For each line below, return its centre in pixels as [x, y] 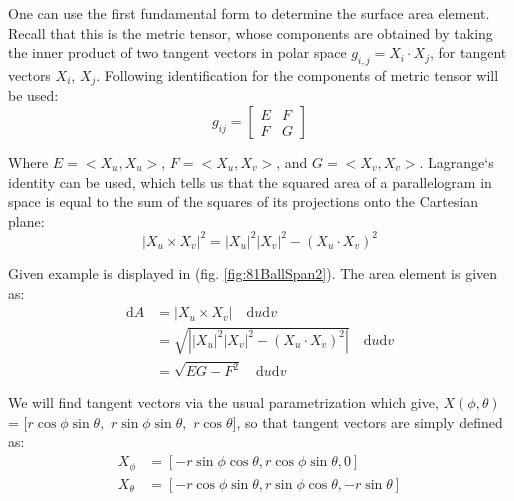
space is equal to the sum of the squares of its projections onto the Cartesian [243, 201]
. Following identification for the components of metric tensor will [297, 74]
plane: [26, 220]
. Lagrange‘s [456, 162]
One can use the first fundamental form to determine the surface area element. [249, 13]
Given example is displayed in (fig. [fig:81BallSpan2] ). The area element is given [253, 272]
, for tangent [468, 52]
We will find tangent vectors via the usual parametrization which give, [223, 402]
